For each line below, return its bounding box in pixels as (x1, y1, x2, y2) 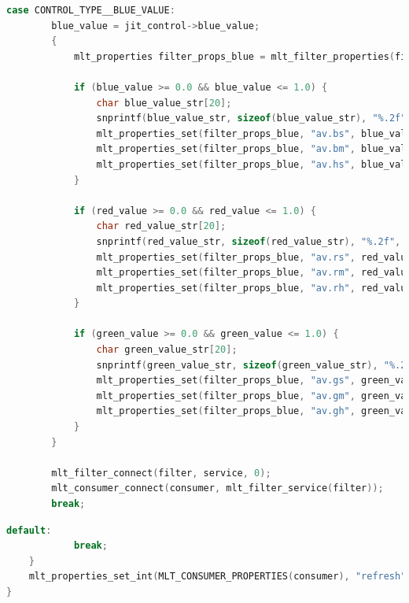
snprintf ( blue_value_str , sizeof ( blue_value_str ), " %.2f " (96, 113, 407, 124)
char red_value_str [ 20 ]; (96, 220, 227, 232)
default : (6, 524, 52, 536)
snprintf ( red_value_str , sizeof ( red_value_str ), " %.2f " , (96, 235, 401, 247)
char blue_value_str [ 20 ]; (96, 97, 232, 109)
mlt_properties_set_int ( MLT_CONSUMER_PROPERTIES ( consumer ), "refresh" (28, 571, 407, 583)
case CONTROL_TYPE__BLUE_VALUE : (6, 5, 175, 16)
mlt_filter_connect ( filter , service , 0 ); (51, 467, 271, 479)
